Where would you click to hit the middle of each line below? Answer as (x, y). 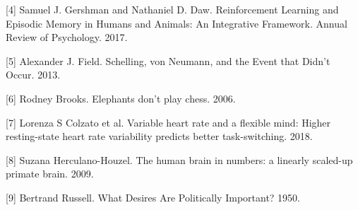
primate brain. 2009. (50, 174)
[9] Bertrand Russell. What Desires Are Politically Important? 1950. (153, 197)
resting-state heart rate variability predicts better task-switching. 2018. (159, 136)
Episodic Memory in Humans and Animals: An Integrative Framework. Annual (177, 23)
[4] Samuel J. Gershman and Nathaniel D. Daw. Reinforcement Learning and (172, 9)
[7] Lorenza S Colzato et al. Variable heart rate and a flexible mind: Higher (168, 122)
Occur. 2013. (33, 75)
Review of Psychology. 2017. (67, 37)
